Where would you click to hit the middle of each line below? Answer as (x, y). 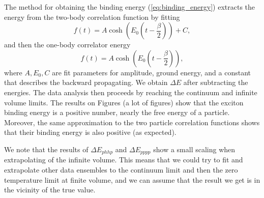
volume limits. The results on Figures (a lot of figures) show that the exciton (124, 102)
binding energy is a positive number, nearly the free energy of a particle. (117, 112)
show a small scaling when (194, 149)
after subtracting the (216, 82)
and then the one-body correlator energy (67, 45)
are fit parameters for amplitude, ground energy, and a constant (152, 72)
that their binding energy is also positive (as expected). (90, 132)
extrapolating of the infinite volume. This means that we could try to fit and (124, 160)
